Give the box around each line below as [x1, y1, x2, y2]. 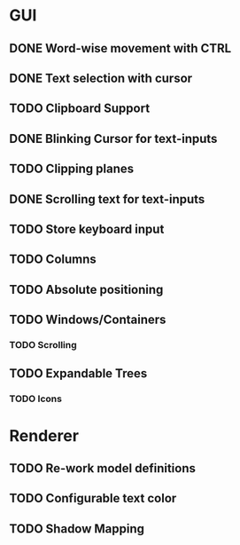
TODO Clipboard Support [9, 101, 151, 116]
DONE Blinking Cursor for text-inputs [9, 130, 218, 146]
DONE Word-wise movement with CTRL [9, 41, 232, 56]
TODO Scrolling [9, 339, 77, 351]
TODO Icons [9, 392, 62, 405]
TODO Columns [9, 252, 97, 267]
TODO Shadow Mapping [9, 521, 144, 536]
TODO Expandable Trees [9, 366, 148, 382]
